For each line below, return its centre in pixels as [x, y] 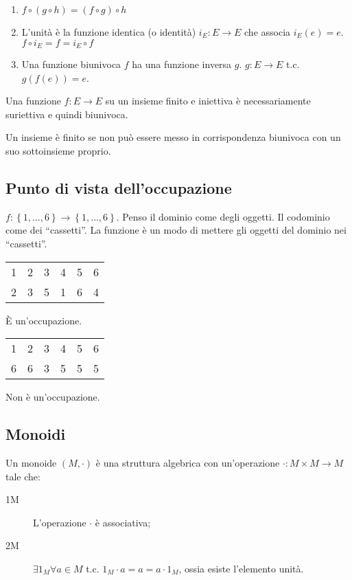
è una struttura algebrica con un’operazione [188, 462]
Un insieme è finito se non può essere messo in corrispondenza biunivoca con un [173, 137]
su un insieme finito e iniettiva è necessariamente [208, 101]
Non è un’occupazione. [53, 397]
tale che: [23, 476]
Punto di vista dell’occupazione [119, 188]
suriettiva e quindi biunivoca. [67, 114]
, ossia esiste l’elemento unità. [241, 568]
